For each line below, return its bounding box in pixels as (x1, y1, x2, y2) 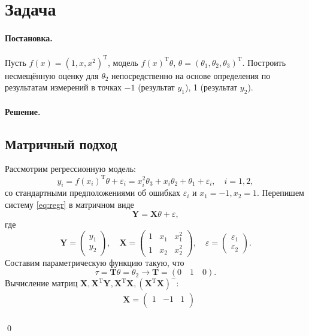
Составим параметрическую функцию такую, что (5, 256, 184, 268)
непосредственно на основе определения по (111, 69, 271, 81)
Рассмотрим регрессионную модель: (5, 162, 137, 175)
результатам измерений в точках (5, 81, 122, 93)
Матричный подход (5, 134, 117, 153)
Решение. (5, 105, 41, 117)
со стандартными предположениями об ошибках (5, 186, 180, 199)
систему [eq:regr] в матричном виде (5, 198, 134, 210)
